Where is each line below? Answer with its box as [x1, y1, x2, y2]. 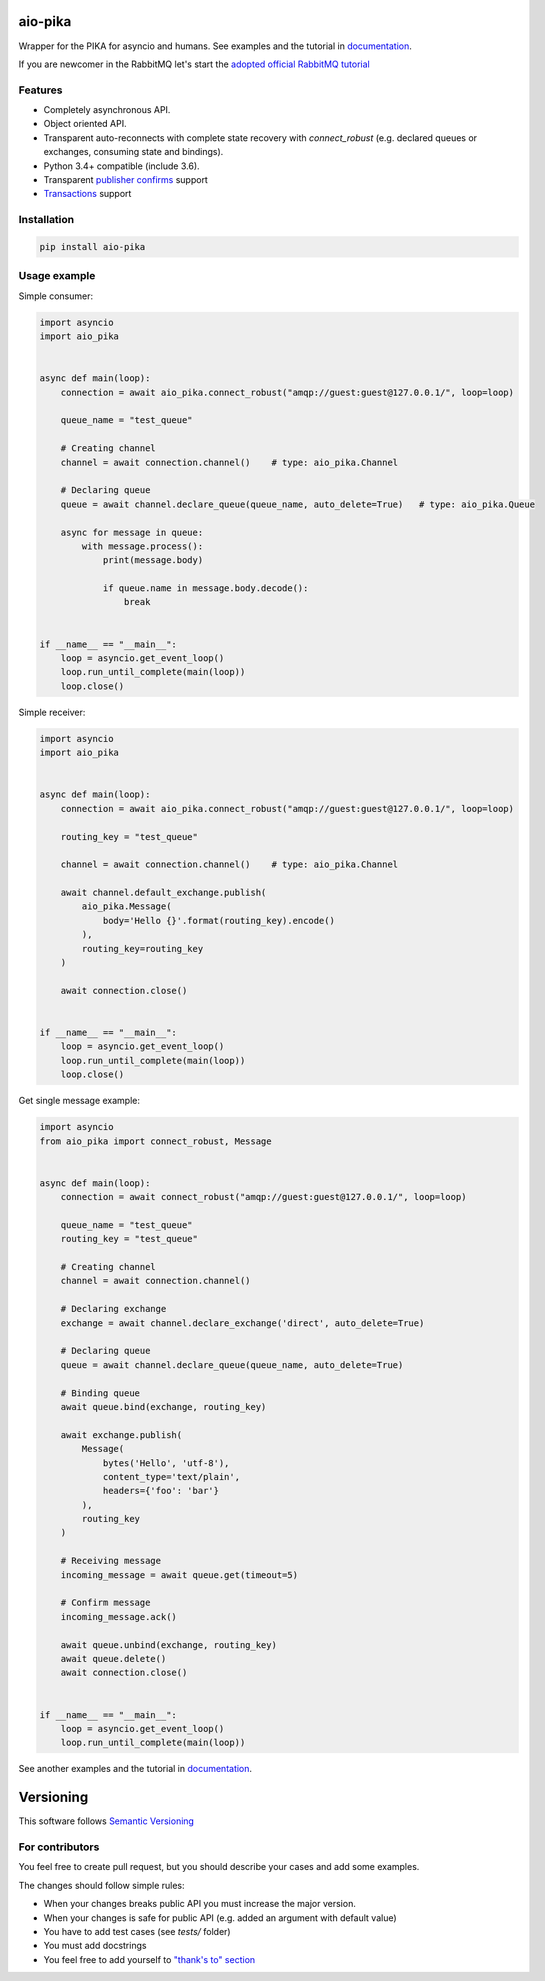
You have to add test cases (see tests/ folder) [43, 1925, 231, 1937]
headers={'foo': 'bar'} [102, 1485, 220, 1497]
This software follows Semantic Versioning [18, 1815, 195, 1827]
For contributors [18, 1840, 100, 1854]
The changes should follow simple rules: [18, 1879, 185, 1891]
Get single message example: [18, 1095, 140, 1107]
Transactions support [43, 188, 132, 200]
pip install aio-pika [39, 241, 146, 252]
